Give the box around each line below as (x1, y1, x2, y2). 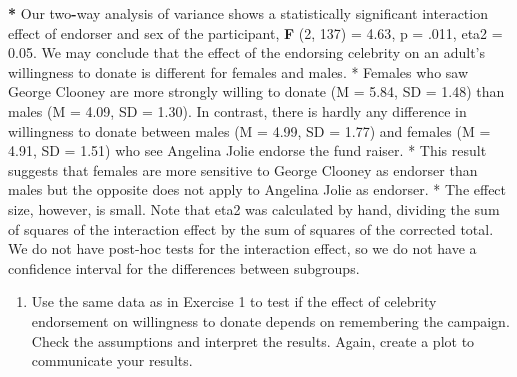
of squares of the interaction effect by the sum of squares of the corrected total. (8, 218, 494, 239)
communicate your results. (31, 350, 193, 371)
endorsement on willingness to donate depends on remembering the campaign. (31, 310, 510, 331)
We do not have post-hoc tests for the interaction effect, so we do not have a (8, 238, 477, 259)
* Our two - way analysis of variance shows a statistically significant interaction (8, 3, 488, 23)
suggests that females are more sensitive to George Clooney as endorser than (8, 159, 478, 180)
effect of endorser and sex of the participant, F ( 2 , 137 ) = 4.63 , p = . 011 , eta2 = (8, 22, 503, 43)
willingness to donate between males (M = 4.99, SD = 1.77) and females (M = (8, 120, 491, 141)
